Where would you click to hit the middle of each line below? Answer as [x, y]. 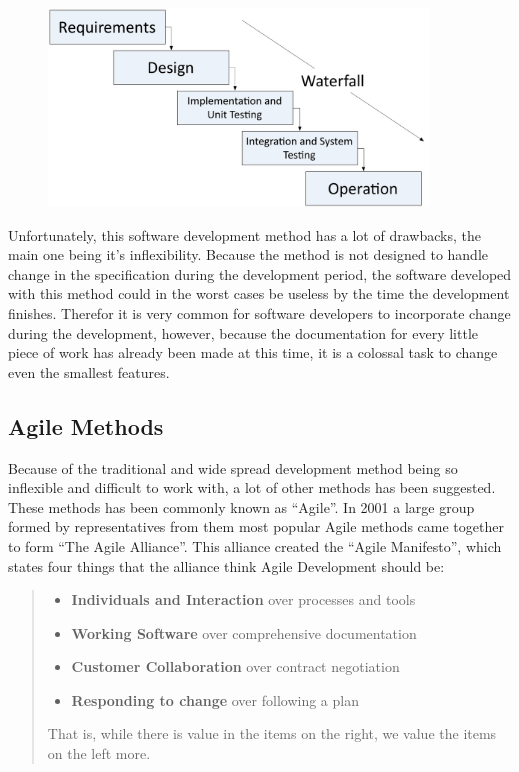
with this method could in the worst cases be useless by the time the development [259, 293]
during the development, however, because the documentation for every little [243, 332]
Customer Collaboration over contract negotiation [235, 666]
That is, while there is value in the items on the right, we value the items [272, 733]
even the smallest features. [89, 371]
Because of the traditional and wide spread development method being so [233, 467]
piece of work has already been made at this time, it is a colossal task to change [253, 352]
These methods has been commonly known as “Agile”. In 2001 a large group [241, 506]
